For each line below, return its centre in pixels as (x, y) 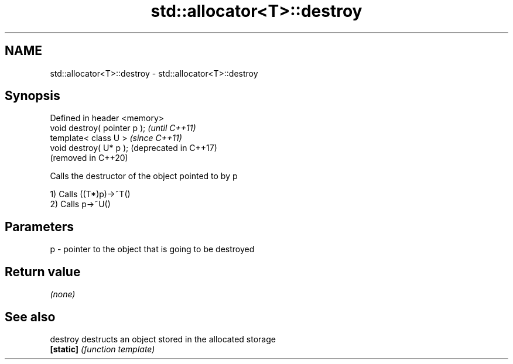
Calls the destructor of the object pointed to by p (144, 176)
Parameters (39, 226)
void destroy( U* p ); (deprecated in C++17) (134, 148)
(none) (63, 294)
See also (30, 317)
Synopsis (33, 96)
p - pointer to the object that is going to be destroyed (152, 249)
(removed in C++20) (89, 158)
